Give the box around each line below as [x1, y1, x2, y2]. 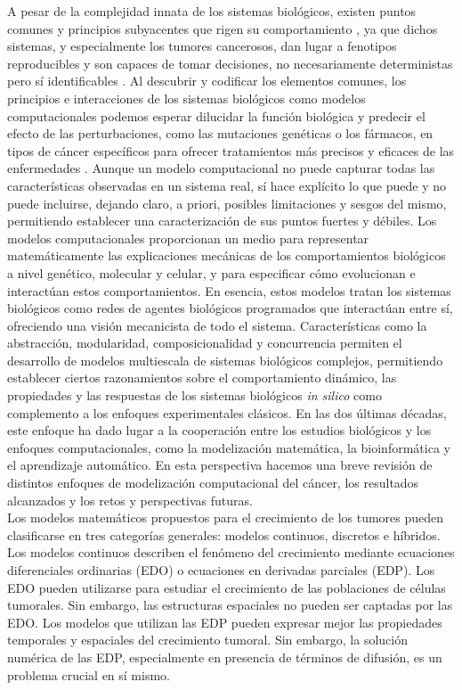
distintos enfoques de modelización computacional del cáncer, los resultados [7, 473, 419, 492]
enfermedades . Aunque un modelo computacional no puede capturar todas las [7, 159, 435, 177]
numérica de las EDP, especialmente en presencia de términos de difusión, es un [7, 647, 442, 666]
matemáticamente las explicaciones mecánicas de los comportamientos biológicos [7, 246, 446, 265]
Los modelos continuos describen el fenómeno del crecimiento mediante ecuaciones [7, 543, 455, 562]
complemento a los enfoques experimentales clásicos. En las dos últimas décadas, [7, 403, 447, 422]
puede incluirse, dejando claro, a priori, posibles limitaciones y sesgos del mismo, [7, 193, 447, 212]
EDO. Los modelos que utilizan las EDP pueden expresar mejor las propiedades [7, 612, 442, 631]
